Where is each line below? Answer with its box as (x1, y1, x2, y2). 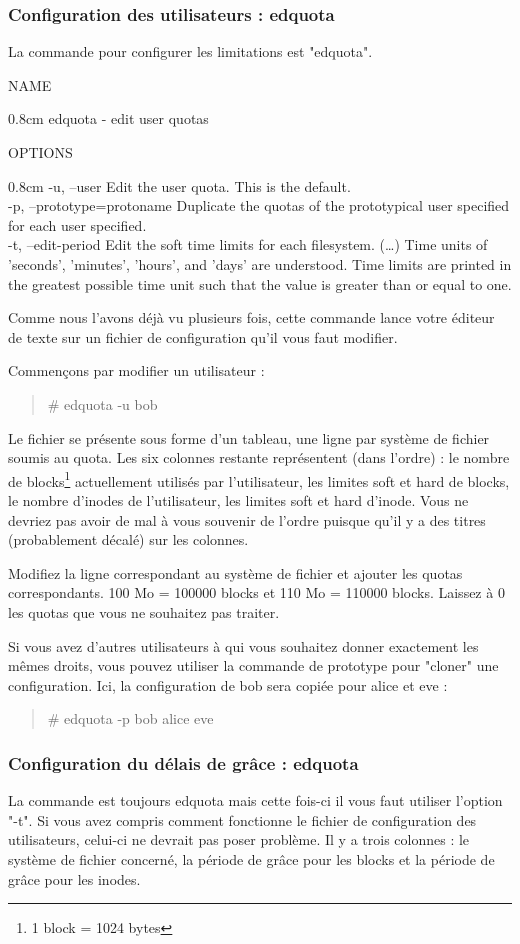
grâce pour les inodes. (8, 868, 141, 889)
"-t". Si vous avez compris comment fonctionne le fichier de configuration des (8, 809, 477, 830)
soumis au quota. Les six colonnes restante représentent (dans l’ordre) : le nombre (8, 447, 510, 468)
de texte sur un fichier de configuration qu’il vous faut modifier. (8, 326, 398, 347)
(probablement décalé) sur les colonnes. (8, 529, 249, 550)
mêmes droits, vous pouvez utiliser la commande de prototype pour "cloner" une (8, 655, 499, 676)
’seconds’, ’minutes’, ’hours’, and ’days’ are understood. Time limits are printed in (8, 253, 512, 274)
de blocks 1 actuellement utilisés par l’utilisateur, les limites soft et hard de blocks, (8, 467, 510, 491)
